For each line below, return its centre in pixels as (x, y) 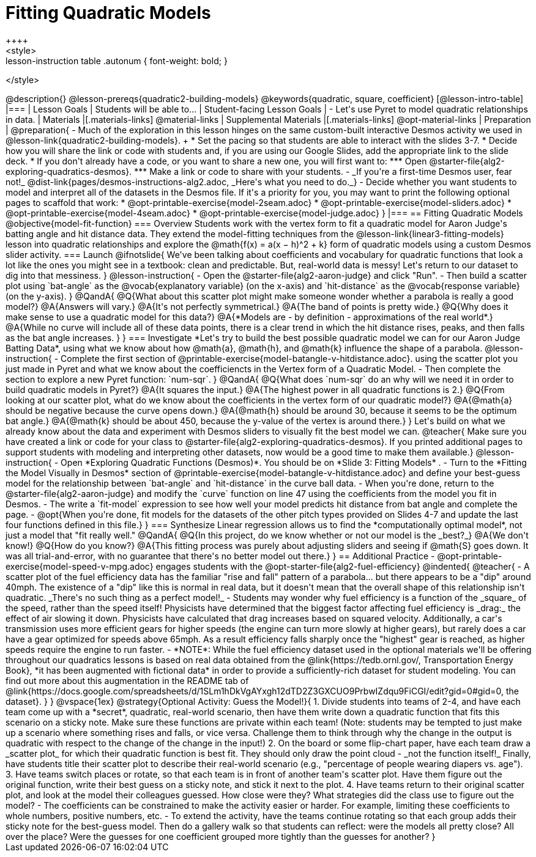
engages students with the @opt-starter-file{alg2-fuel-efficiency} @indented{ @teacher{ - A (343, 566)
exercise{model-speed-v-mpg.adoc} (80, 566)
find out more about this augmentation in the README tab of (127, 680)
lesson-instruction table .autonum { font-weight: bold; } (117, 61)
